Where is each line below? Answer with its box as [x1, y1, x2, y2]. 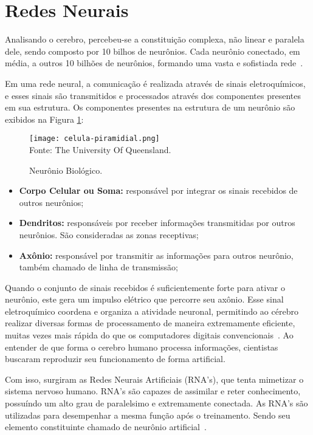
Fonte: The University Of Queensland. [29, 143, 171, 156]
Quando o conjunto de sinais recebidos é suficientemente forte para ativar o [5, 281, 285, 293]
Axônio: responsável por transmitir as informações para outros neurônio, [19, 248, 294, 261]
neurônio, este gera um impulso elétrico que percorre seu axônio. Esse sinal [5, 293, 284, 306]
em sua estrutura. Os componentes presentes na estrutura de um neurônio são [5, 101, 295, 114]
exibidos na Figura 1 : [5, 112, 84, 125]
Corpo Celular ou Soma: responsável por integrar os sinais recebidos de [19, 184, 298, 197]
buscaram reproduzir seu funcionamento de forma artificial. [5, 352, 225, 365]
